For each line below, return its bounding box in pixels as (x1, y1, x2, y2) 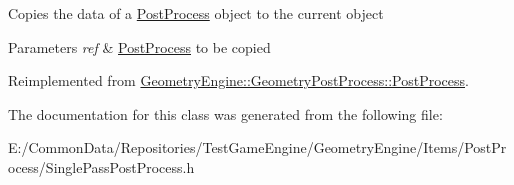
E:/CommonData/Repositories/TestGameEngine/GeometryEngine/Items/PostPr (8, 137, 507, 158)
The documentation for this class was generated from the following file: (8, 103, 443, 124)
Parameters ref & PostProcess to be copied (8, 36, 271, 57)
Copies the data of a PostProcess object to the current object (8, 3, 384, 23)
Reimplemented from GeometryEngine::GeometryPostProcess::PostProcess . (8, 70, 469, 91)
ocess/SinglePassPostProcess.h (8, 156, 195, 177)
